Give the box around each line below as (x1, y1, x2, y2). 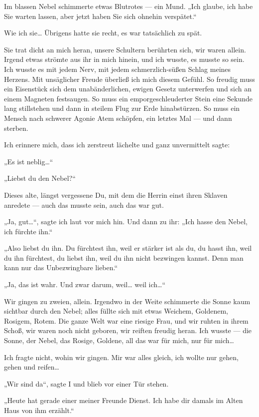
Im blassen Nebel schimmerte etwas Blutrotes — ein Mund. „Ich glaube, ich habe (4, 1, 253, 11)
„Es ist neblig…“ (4, 156, 53, 166)
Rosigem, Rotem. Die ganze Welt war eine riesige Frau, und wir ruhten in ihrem (4, 315, 249, 326)
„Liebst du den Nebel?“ (4, 173, 76, 183)
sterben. (4, 122, 28, 133)
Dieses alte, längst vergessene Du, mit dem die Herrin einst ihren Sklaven (4, 189, 228, 200)
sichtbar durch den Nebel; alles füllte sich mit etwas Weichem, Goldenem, (4, 306, 229, 316)
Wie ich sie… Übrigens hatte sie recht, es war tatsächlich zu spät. (4, 27, 202, 38)
